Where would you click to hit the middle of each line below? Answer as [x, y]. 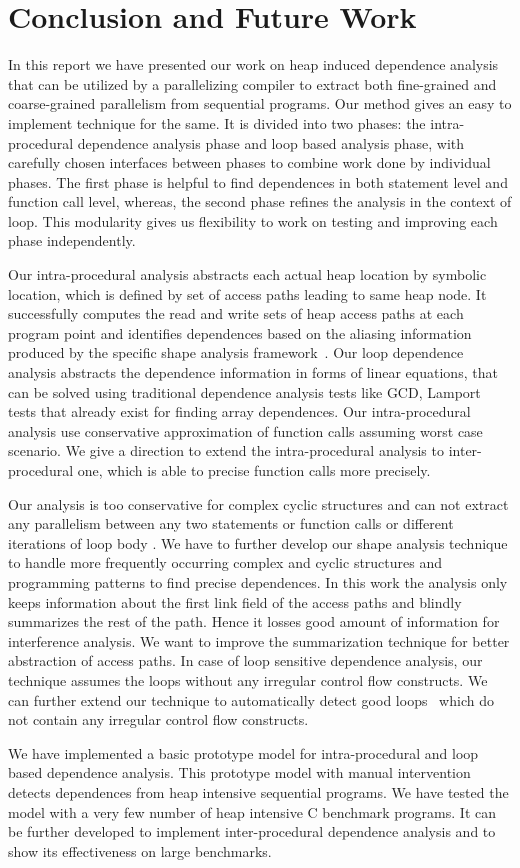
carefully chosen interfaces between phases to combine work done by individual [249, 162]
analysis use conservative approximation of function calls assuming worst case [245, 430]
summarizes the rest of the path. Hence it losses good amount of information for [254, 621]
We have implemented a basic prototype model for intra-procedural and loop [243, 752]
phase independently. [72, 240]
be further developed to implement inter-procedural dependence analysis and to [252, 831]
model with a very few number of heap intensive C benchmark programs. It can [252, 811]
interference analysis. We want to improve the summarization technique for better [259, 640]
